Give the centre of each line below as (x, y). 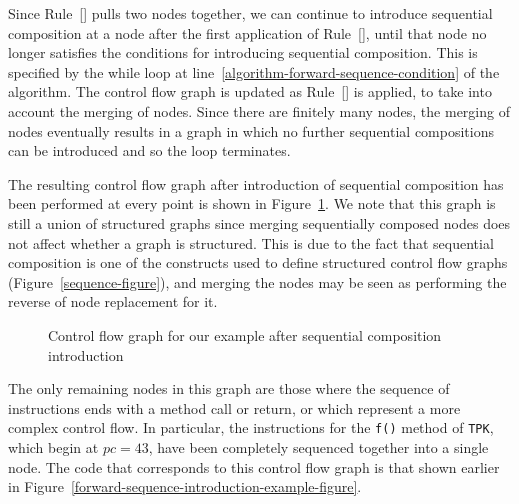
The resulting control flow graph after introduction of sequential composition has (256, 183)
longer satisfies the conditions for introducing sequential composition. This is (243, 52)
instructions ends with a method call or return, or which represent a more (234, 407)
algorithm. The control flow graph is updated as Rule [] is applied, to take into (250, 91)
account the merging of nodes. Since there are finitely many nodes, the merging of (259, 110)
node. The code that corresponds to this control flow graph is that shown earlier (254, 466)
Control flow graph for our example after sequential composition (245, 334)
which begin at (53, 446)
